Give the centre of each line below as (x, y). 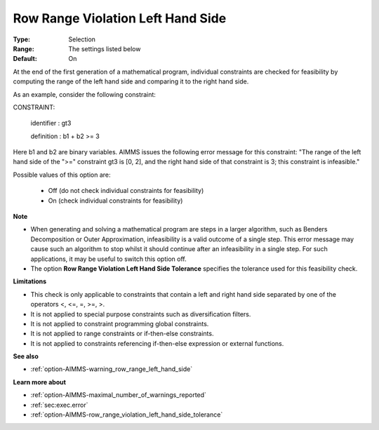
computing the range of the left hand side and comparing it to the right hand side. (131, 81)
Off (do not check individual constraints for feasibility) (126, 191)
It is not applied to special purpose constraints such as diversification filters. (141, 314)
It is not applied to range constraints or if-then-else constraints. (122, 334)
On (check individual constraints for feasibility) (115, 201)
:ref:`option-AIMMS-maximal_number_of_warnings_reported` (119, 395)
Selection (82, 39)
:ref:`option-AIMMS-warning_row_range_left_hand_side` (112, 369)
